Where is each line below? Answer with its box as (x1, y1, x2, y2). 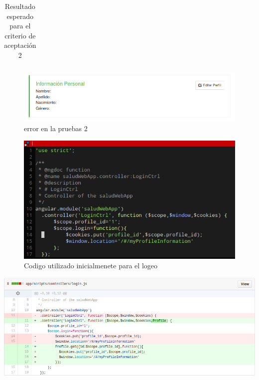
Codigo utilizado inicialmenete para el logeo (24, 260, 157, 271)
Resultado (4, 1, 35, 11)
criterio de (4, 30, 36, 40)
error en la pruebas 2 (24, 123, 88, 134)
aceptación (4, 40, 36, 50)
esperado (6, 10, 33, 21)
